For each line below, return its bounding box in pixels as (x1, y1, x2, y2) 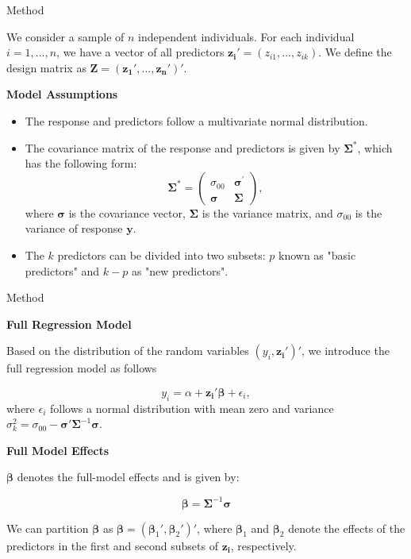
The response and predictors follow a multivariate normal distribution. (25, 112, 368, 129)
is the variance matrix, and (202, 204, 333, 221)
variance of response (25, 220, 123, 237)
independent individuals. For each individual (138, 28, 355, 44)
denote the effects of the (288, 519, 405, 536)
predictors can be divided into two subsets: (57, 246, 266, 263)
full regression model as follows (6, 360, 157, 376)
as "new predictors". (131, 262, 229, 279)
